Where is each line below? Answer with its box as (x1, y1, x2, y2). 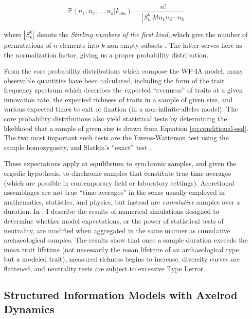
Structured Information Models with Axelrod (4, 287, 237, 302)
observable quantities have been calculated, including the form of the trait (4, 75, 225, 85)
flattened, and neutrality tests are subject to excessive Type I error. (4, 263, 205, 273)
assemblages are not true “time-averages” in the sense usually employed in (4, 187, 225, 197)
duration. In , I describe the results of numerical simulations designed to (4, 206, 219, 216)
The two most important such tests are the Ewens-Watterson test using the (4, 132, 229, 143)
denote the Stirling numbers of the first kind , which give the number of (37, 29, 248, 39)
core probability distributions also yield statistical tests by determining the (4, 113, 227, 124)
